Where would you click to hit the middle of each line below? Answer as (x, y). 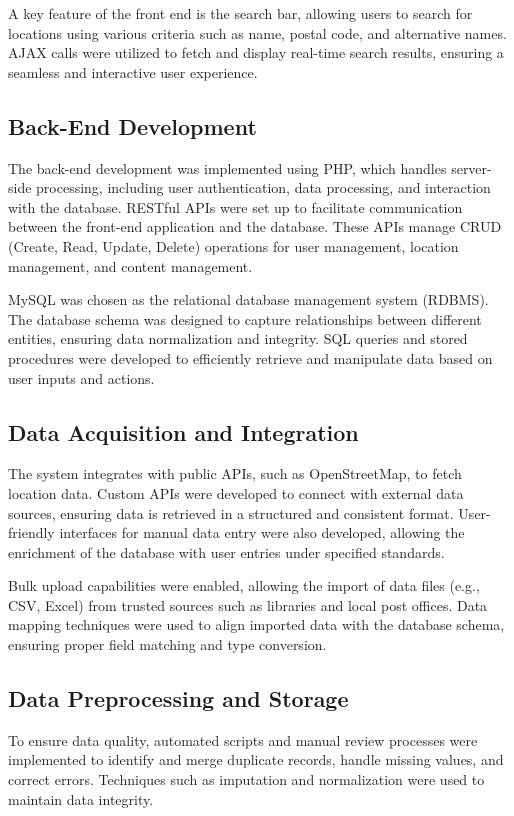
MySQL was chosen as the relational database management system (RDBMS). (248, 299)
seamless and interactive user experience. (133, 71)
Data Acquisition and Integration (183, 431)
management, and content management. (130, 265)
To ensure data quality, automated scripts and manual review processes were (243, 739)
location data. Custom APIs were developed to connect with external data (236, 492)
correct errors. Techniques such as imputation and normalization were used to (246, 779)
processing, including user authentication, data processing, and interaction (263, 187)
